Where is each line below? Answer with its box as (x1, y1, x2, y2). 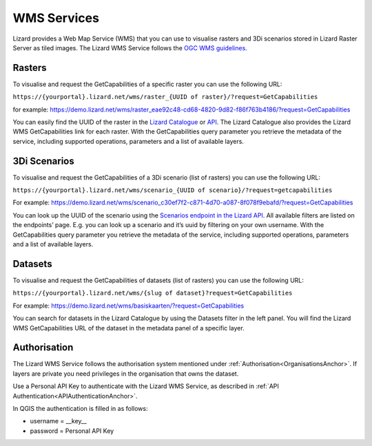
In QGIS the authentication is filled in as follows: (12, 404, 148, 412)
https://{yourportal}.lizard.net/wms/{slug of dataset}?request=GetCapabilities (12, 289, 293, 297)
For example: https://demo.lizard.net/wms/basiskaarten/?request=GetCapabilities (12, 301, 245, 310)
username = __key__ (30, 417, 87, 425)
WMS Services (12, 10, 100, 25)
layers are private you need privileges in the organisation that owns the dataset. (12, 369, 239, 378)
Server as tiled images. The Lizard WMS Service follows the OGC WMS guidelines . (12, 43, 247, 52)
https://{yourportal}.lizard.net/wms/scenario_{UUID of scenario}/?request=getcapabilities (12, 187, 333, 194)
